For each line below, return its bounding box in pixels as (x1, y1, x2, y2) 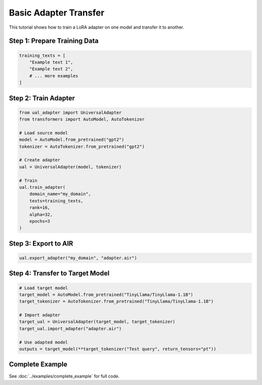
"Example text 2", (29, 66, 73, 72)
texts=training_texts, (29, 198, 83, 203)
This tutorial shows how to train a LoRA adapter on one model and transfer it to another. (9, 24, 184, 30)
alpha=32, (29, 212, 53, 217)
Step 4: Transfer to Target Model (9, 269, 110, 278)
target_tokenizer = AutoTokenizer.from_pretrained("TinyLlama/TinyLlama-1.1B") (19, 299, 214, 304)
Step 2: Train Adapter (9, 94, 75, 102)
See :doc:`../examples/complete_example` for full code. (9, 373, 120, 379)
